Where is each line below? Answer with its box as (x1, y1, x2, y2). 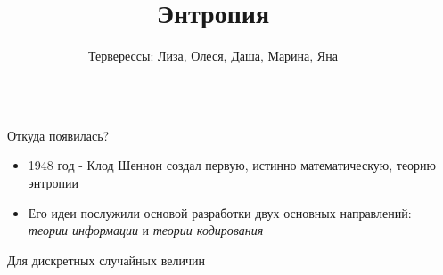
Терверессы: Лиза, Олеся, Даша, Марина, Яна (88, 46, 338, 65)
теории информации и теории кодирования (28, 221, 264, 239)
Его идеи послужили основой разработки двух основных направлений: (28, 203, 412, 222)
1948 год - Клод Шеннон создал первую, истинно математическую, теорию (28, 156, 437, 174)
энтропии (28, 173, 79, 191)
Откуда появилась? (7, 125, 110, 144)
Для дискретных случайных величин (7, 250, 205, 269)
